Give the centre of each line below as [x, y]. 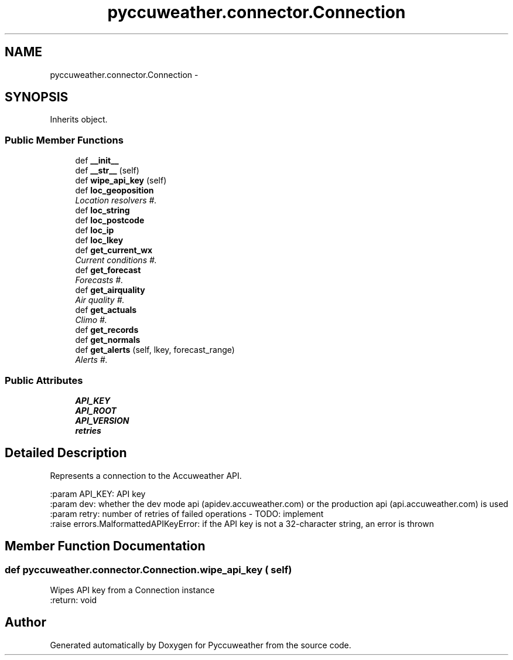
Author [25, 622]
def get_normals [108, 340]
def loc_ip [95, 230]
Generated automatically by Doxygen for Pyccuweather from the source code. [201, 645]
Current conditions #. [116, 260]
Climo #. [91, 320]
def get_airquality [110, 290]
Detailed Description [66, 453]
